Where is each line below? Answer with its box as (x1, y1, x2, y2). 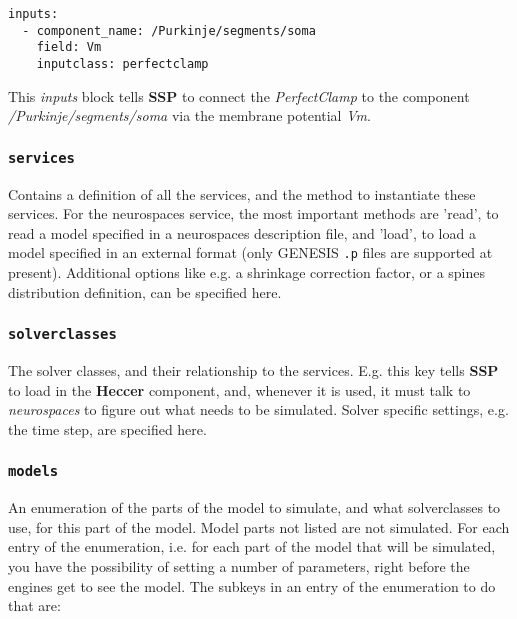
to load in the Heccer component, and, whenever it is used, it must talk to (8, 379, 471, 400)
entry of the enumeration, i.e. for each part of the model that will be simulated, (8, 536, 496, 557)
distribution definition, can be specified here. (8, 281, 282, 302)
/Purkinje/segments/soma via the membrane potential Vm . (8, 105, 371, 126)
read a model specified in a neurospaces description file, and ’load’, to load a (8, 222, 476, 243)
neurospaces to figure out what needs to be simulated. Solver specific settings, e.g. (8, 399, 509, 420)
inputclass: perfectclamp (36, 56, 209, 71)
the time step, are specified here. (8, 418, 207, 439)
